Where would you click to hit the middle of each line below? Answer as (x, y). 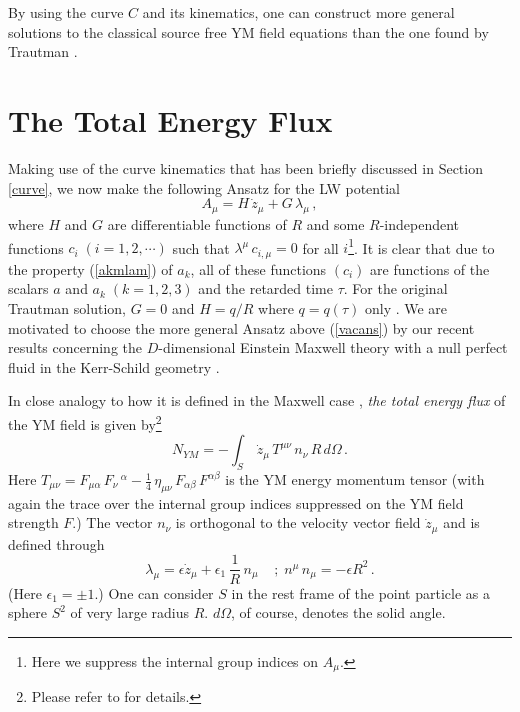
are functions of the (430, 268)
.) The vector (112, 522)
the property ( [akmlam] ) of (90, 268)
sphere (28, 612)
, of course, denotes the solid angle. (338, 612)
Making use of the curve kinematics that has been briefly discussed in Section (245, 167)
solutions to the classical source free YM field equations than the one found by (248, 31)
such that (201, 247)
